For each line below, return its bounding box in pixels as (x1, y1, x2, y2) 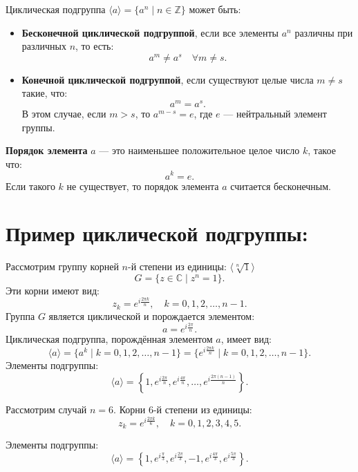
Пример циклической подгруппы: (6, 219, 308, 247)
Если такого (6, 178, 55, 193)
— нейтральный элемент (223, 106, 327, 121)
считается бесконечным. (230, 178, 331, 193)
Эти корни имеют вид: (6, 283, 100, 297)
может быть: (189, 2, 241, 16)
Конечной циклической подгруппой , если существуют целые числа (21, 72, 314, 86)
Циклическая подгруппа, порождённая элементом (6, 332, 213, 346)
